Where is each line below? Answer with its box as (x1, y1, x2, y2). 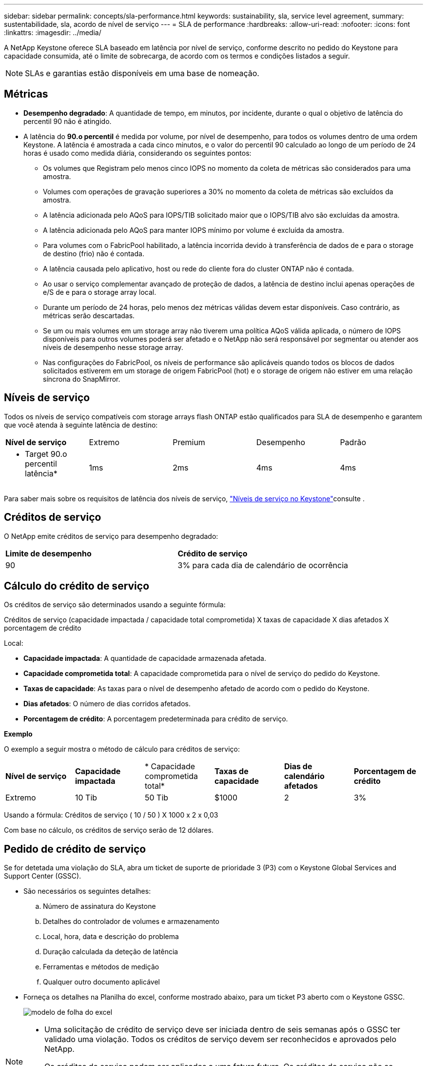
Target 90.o (25, 449, 67, 459)
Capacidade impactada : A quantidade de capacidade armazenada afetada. (23, 654, 267, 663)
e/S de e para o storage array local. (43, 287, 156, 296)
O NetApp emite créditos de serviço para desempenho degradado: (4, 532, 218, 540)
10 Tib (75, 793, 97, 803)
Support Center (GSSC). (4, 872, 81, 881)
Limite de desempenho (5, 548, 92, 558)
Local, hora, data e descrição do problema (43, 932, 179, 941)
